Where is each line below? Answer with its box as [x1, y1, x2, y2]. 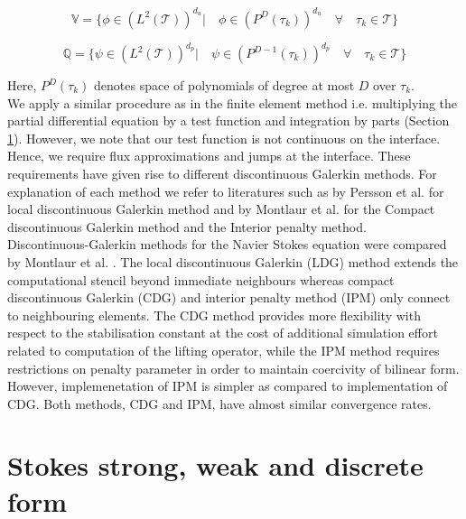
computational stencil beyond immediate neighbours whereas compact [7, 270, 395, 289]
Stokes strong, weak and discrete [7, 447, 424, 484]
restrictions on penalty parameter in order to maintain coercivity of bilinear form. [7, 358, 460, 377]
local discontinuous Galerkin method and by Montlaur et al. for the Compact [7, 199, 435, 218]
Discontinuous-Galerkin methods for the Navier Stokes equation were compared [7, 235, 447, 254]
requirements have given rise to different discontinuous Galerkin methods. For [7, 163, 437, 182]
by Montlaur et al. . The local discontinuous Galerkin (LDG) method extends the [7, 252, 459, 271]
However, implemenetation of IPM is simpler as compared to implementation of [7, 376, 448, 395]
